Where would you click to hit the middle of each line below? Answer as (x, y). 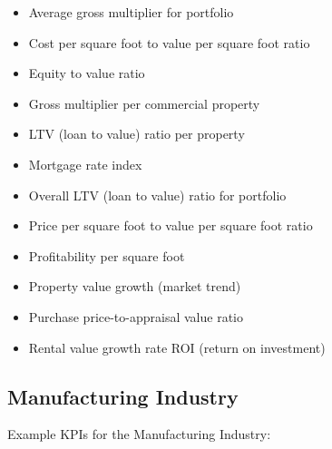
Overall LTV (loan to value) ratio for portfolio (157, 195)
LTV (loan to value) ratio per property (137, 134)
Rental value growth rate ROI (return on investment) (177, 347)
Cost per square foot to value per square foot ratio (169, 42)
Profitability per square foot (107, 255)
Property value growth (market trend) (135, 286)
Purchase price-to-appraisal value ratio (136, 316)
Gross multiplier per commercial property (144, 103)
